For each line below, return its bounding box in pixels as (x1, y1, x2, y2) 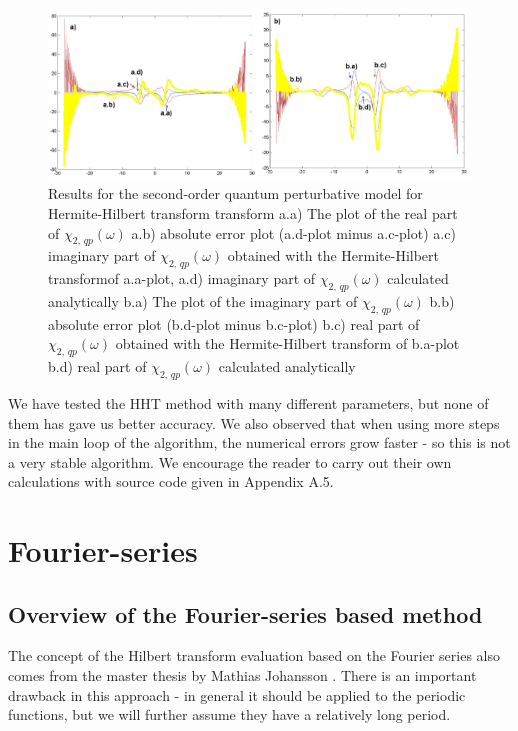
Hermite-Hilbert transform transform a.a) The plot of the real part (48, 202, 458, 223)
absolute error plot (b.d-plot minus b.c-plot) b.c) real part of (48, 313, 420, 334)
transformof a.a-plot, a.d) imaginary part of (48, 268, 316, 289)
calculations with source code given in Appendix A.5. (8, 471, 334, 492)
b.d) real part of (48, 356, 147, 377)
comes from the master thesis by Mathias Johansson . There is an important (8, 665, 477, 686)
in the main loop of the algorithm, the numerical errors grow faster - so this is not (8, 432, 511, 453)
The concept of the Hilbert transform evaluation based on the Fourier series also (8, 645, 500, 666)
